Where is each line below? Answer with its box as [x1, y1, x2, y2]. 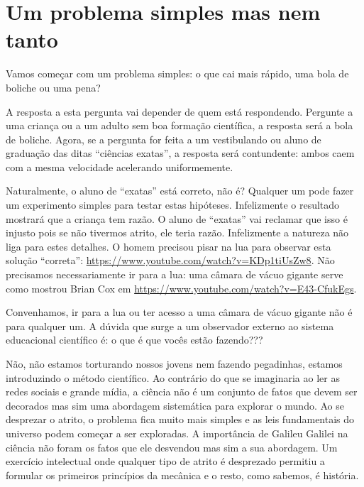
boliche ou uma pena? [6, 80, 101, 94]
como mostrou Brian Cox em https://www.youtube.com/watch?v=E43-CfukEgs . [6, 280, 357, 295]
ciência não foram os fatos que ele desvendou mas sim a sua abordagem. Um [6, 439, 338, 454]
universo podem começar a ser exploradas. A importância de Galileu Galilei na [6, 425, 348, 440]
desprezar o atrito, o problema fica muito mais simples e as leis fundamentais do [6, 412, 355, 427]
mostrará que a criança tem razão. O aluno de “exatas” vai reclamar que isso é [6, 211, 348, 226]
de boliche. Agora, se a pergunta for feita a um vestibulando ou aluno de [6, 131, 321, 146]
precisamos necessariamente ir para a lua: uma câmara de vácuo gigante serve [6, 267, 343, 282]
